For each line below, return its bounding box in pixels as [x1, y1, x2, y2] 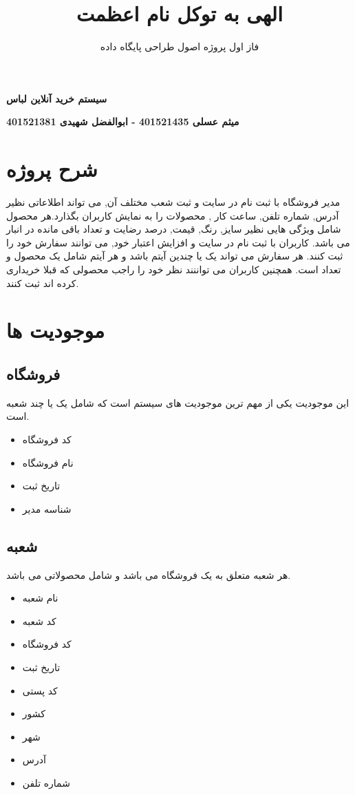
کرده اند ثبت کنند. [6, 275, 79, 290]
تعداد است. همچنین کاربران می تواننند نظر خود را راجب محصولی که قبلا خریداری [6, 262, 341, 276]
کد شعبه [22, 613, 56, 628]
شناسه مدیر [22, 501, 72, 516]
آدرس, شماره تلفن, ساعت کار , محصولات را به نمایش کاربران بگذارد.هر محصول [6, 208, 339, 222]
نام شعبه [22, 591, 58, 605]
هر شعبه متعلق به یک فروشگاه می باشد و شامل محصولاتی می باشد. [6, 567, 291, 582]
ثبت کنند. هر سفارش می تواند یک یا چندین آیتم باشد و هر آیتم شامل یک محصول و [6, 248, 343, 263]
